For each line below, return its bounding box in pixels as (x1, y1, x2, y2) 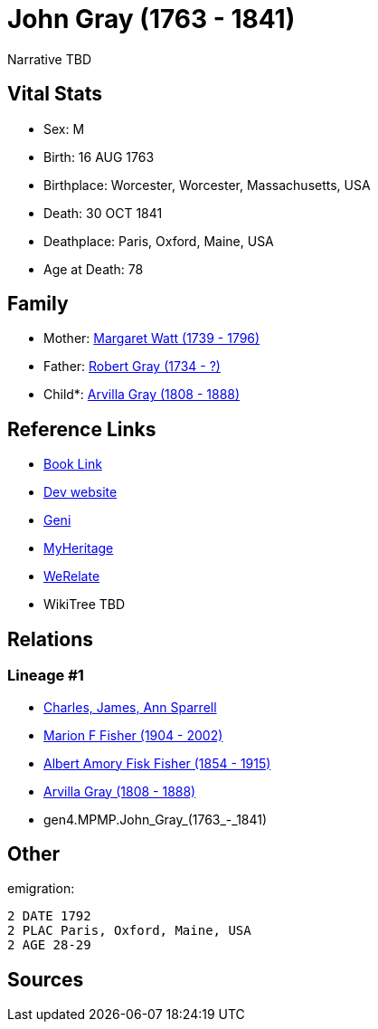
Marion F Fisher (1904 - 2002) (43, 727, 223, 743)
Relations (7, 627, 94, 651)
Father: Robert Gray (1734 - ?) (43, 358, 221, 375)
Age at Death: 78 (43, 261, 144, 277)
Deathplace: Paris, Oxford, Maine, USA (43, 233, 274, 249)
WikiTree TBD (43, 596, 126, 613)
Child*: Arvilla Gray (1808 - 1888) (43, 386, 241, 403)
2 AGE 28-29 (7, 938, 91, 953)
